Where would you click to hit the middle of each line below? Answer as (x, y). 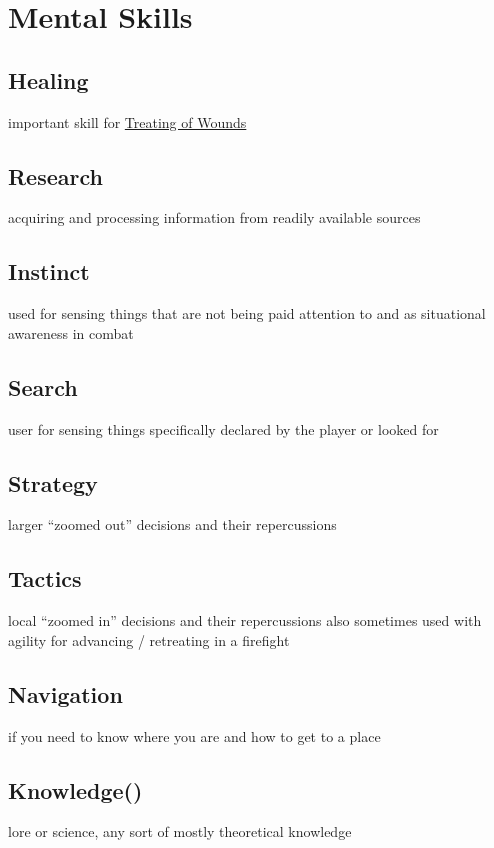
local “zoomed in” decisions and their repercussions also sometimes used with (245, 620)
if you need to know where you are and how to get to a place (194, 735)
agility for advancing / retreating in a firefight (149, 639)
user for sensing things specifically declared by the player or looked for (223, 428)
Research (55, 175)
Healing (48, 79)
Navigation (65, 693)
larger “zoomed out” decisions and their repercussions (172, 524)
